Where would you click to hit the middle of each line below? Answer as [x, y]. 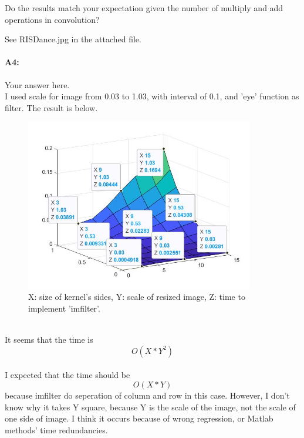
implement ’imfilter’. [64, 308]
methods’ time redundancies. [56, 429]
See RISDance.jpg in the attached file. [73, 39]
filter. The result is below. [51, 107]
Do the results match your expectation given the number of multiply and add [144, 8]
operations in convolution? [52, 19]
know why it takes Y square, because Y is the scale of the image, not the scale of [150, 407]
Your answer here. [37, 84]
